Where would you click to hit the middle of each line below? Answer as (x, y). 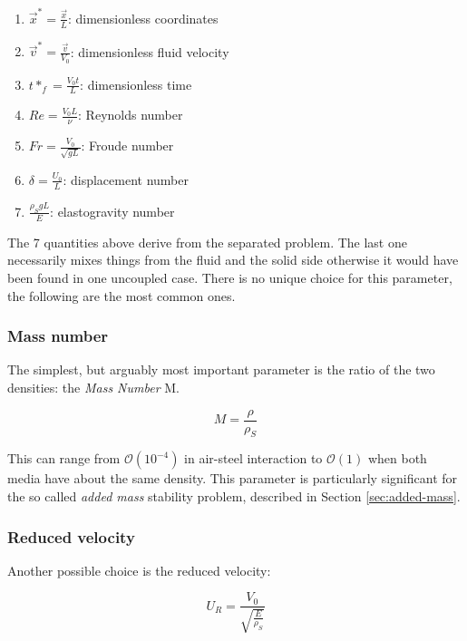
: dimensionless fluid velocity (150, 51)
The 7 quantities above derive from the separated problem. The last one (207, 242)
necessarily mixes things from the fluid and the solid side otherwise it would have (233, 260)
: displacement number (126, 179)
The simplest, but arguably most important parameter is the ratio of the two (221, 369)
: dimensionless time (136, 84)
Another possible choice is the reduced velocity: (139, 570)
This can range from (64, 458)
